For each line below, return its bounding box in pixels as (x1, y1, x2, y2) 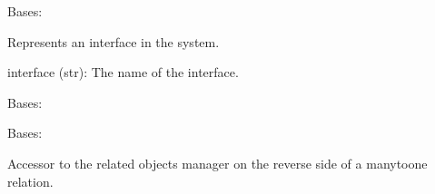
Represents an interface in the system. (7, 32, 220, 51)
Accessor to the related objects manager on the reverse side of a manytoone (7, 153, 428, 172)
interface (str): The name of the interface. (7, 63, 239, 82)
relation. (7, 171, 54, 190)
